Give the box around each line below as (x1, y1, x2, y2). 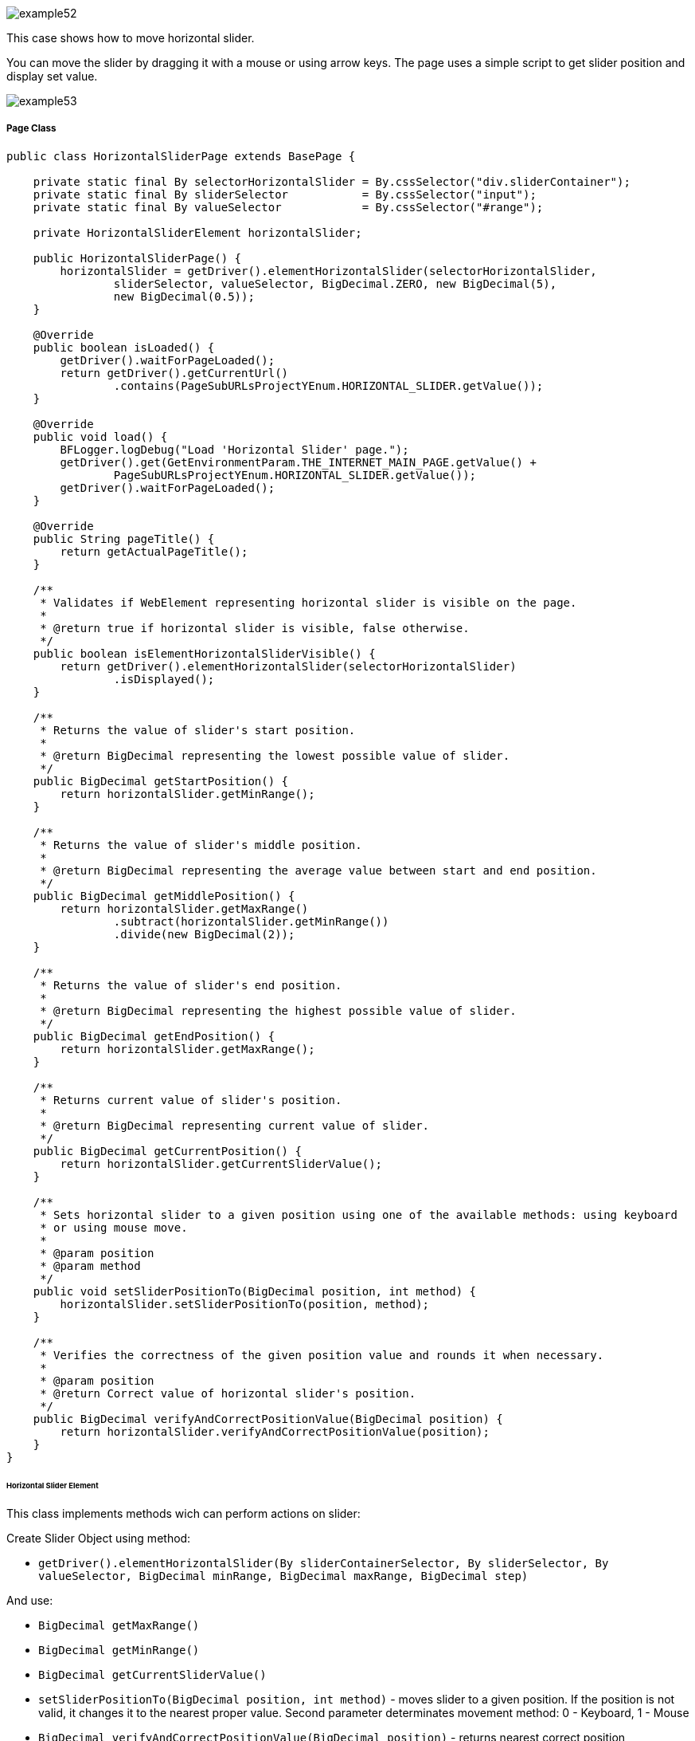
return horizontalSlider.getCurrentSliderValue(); (60, 1157, 383, 1170)
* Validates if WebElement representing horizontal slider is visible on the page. (40, 595, 577, 609)
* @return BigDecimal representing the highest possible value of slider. (40, 1004, 517, 1017)
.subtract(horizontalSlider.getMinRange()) (113, 914, 389, 928)
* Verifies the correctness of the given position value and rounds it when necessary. (40, 1348, 604, 1362)
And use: (6, 1594, 53, 1608)
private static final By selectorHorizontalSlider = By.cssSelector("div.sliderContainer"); (33, 175, 631, 188)
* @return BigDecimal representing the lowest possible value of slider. (40, 749, 510, 762)
